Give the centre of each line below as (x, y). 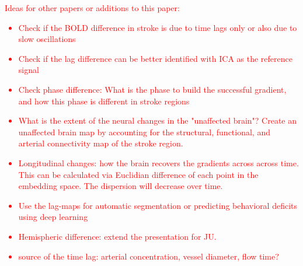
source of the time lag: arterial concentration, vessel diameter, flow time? (149, 256)
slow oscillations (47, 39)
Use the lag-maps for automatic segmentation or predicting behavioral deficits (158, 205)
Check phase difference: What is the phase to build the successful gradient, (152, 89)
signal (29, 70)
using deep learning (53, 217)
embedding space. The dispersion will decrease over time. (121, 186)
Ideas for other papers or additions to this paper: (92, 8)
